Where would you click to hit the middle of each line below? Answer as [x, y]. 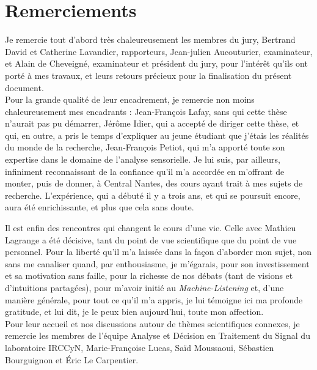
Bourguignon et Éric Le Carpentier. [72, 359]
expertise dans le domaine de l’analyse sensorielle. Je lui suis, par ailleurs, [143, 159]
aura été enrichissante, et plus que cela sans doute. [100, 207]
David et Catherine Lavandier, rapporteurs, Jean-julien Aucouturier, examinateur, [159, 51]
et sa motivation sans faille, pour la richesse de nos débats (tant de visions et [149, 276]
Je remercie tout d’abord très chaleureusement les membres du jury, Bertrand [150, 39]
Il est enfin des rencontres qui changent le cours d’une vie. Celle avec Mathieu [151, 228]
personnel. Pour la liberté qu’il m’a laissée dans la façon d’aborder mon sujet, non [158, 252]
